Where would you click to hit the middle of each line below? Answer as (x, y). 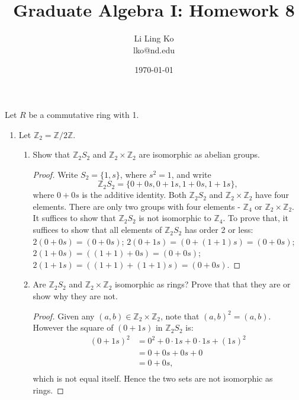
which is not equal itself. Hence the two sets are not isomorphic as (153, 378)
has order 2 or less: (219, 230)
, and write (191, 174)
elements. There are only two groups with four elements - (136, 206)
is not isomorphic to (175, 218)
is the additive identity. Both (134, 195)
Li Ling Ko (154, 38)
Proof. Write (55, 174)
